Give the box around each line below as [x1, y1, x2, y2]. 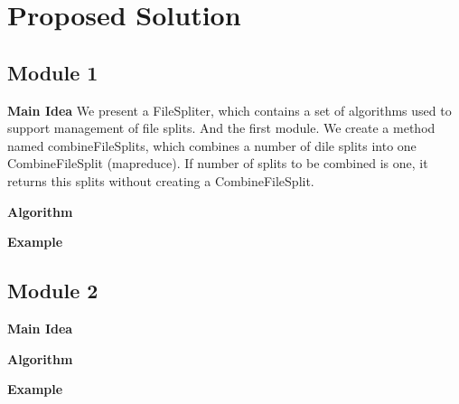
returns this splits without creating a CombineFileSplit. [7, 171, 314, 190]
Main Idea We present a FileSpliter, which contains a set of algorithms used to [7, 100, 452, 119]
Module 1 [7, 58, 98, 86]
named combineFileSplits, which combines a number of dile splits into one [7, 136, 417, 155]
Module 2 [7, 277, 98, 305]
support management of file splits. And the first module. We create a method [7, 118, 436, 137]
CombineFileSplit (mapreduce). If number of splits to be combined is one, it [7, 154, 428, 173]
